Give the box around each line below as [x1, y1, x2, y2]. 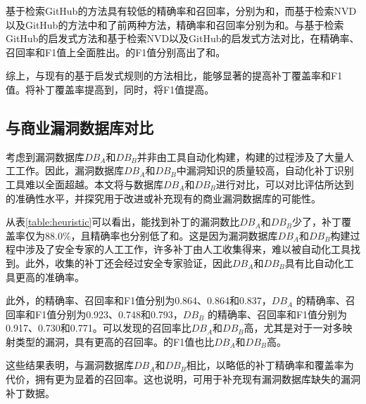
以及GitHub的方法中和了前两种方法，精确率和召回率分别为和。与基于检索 [6, 17, 344, 32]
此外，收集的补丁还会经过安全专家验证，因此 [25, 255, 232, 270]
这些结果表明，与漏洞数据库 [6, 358, 134, 372]
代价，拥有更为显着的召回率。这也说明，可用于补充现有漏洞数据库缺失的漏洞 [6, 372, 360, 386]
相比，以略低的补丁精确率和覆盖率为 [186, 358, 354, 372]
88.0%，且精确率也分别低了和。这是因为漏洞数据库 [44, 228, 278, 242]
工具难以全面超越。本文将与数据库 [6, 176, 163, 191]
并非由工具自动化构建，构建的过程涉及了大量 [137, 149, 344, 164]
